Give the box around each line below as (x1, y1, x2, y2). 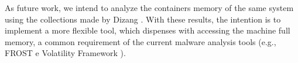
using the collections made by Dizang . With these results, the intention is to (5, 13, 281, 25)
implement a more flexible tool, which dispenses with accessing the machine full (5, 24, 290, 36)
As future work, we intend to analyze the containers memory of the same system (5, 2, 294, 13)
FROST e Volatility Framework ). (5, 47, 126, 59)
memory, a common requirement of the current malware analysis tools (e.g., (5, 35, 276, 47)
